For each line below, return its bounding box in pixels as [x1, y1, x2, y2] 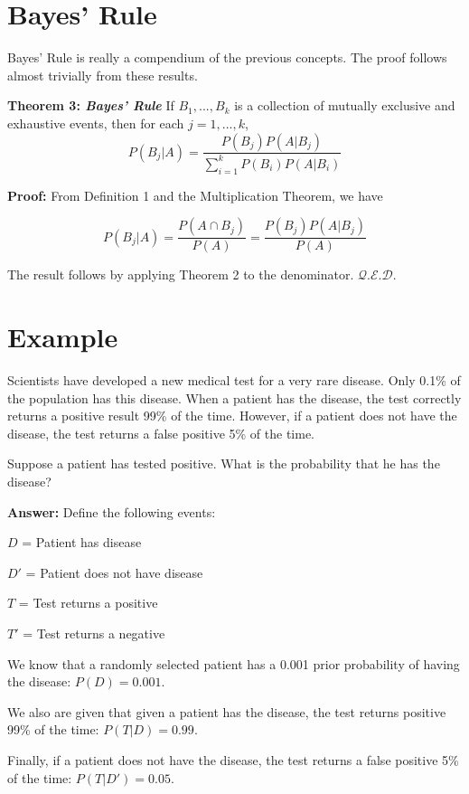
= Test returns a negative [23, 623, 165, 642]
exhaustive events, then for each [7, 113, 184, 132]
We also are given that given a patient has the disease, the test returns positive [7, 702, 446, 721]
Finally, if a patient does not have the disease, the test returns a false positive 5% [7, 750, 459, 769]
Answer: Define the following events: [7, 502, 216, 521]
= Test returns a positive [18, 593, 158, 612]
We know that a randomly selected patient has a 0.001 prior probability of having [7, 654, 460, 673]
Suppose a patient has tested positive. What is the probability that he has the [7, 454, 440, 473]
